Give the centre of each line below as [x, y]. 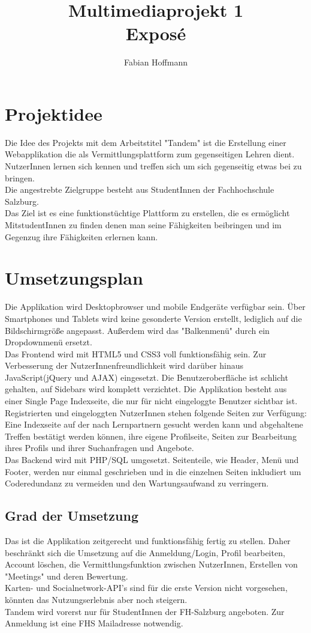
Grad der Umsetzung [72, 516]
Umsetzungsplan [74, 278]
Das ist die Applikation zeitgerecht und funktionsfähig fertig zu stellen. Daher [148, 541]
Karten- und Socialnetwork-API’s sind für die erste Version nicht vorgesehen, [146, 588]
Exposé [156, 33]
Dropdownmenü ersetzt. [49, 342]
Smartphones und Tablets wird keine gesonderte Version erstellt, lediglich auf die [153, 318]
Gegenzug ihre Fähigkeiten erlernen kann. [81, 236]
